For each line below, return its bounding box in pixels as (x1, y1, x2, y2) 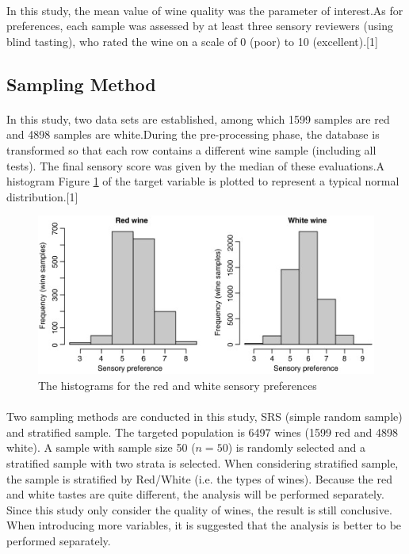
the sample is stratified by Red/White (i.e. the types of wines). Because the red (6, 470, 392, 487)
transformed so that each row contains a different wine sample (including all (6, 141, 377, 158)
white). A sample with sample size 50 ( (6, 439, 196, 456)
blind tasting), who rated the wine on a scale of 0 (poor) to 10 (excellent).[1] (6, 32, 378, 49)
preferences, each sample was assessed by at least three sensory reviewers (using (6, 17, 393, 34)
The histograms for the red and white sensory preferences (38, 376, 317, 393)
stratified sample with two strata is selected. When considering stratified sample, (6, 454, 399, 471)
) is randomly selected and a (227, 439, 365, 456)
